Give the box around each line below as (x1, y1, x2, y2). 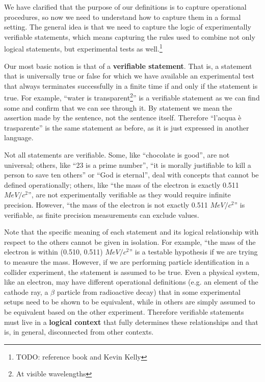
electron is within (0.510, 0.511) (4, 246, 103, 257)
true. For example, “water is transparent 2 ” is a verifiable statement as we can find (4, 91, 260, 103)
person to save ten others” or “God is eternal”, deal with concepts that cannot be (4, 169, 259, 180)
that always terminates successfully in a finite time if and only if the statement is (4, 80, 258, 91)
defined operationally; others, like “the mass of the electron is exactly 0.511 (4, 179, 239, 190)
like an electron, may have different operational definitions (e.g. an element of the (4, 276, 258, 287)
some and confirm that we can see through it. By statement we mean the (4, 102, 232, 113)
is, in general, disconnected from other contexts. (4, 326, 154, 337)
